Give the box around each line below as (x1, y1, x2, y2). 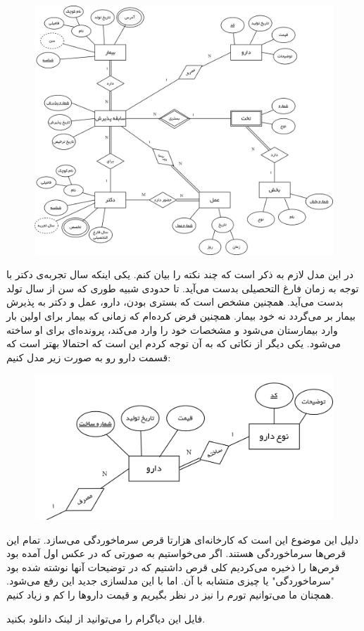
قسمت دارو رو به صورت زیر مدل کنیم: (6, 349, 171, 364)
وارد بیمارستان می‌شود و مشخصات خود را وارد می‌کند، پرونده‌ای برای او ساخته (6, 322, 338, 337)
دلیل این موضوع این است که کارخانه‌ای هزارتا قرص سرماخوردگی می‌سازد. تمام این (6, 532, 358, 546)
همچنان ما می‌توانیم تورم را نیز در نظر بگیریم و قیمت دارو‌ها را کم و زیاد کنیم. (6, 587, 334, 601)
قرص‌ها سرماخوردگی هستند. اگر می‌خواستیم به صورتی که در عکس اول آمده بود (6, 546, 346, 561)
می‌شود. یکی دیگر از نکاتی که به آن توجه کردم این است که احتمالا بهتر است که (6, 336, 341, 351)
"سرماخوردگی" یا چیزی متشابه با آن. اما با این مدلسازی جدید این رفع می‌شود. (6, 573, 335, 588)
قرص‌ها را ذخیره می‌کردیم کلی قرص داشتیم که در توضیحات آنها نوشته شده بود (6, 559, 340, 574)
